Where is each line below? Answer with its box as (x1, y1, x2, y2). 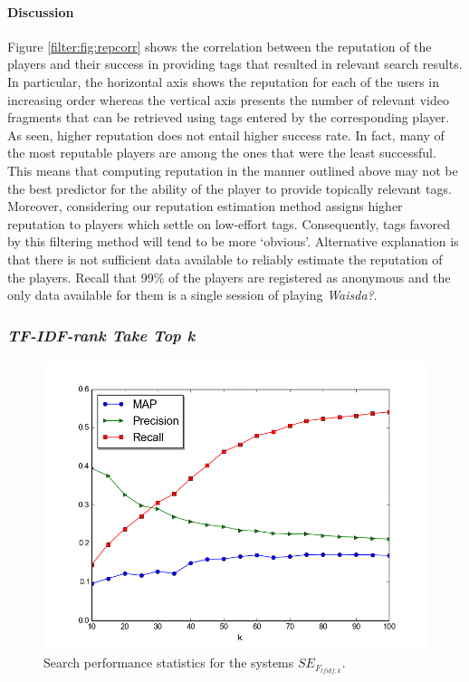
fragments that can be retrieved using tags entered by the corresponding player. (7, 108, 450, 127)
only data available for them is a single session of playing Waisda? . (7, 285, 378, 304)
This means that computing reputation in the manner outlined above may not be (7, 160, 458, 179)
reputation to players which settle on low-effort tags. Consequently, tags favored (7, 214, 450, 233)
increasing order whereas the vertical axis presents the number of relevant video (7, 90, 449, 109)
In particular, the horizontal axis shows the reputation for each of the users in (7, 72, 440, 91)
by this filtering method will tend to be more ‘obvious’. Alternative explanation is (7, 232, 459, 251)
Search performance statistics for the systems (43, 653, 294, 672)
